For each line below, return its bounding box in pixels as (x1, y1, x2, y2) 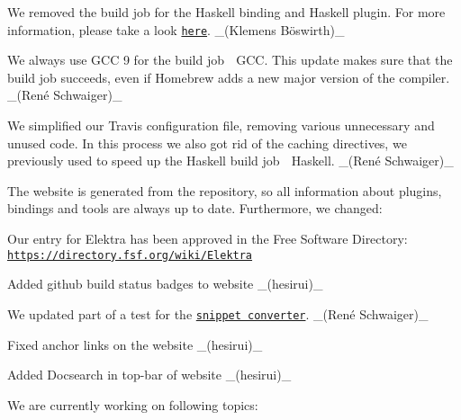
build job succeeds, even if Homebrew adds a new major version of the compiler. (7, 67, 450, 86)
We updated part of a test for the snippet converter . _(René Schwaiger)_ (7, 304, 429, 323)
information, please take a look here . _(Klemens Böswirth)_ (7, 20, 345, 39)
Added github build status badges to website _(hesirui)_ (7, 274, 323, 293)
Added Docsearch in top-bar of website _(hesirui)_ (7, 365, 292, 384)
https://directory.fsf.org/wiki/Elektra (7, 248, 253, 262)
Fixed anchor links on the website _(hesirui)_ (7, 335, 263, 353)
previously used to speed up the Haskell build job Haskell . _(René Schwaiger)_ (7, 151, 454, 170)
